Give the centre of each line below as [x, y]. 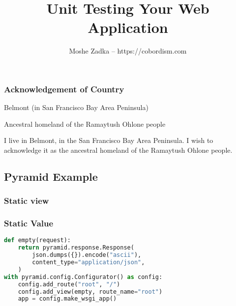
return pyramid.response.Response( [76, 248]
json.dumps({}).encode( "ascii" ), [87, 255]
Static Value [29, 223]
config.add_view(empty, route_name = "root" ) [90, 292]
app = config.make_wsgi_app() [67, 299]
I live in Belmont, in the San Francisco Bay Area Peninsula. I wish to [109, 140]
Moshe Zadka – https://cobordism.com [128, 51]
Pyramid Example [51, 176]
